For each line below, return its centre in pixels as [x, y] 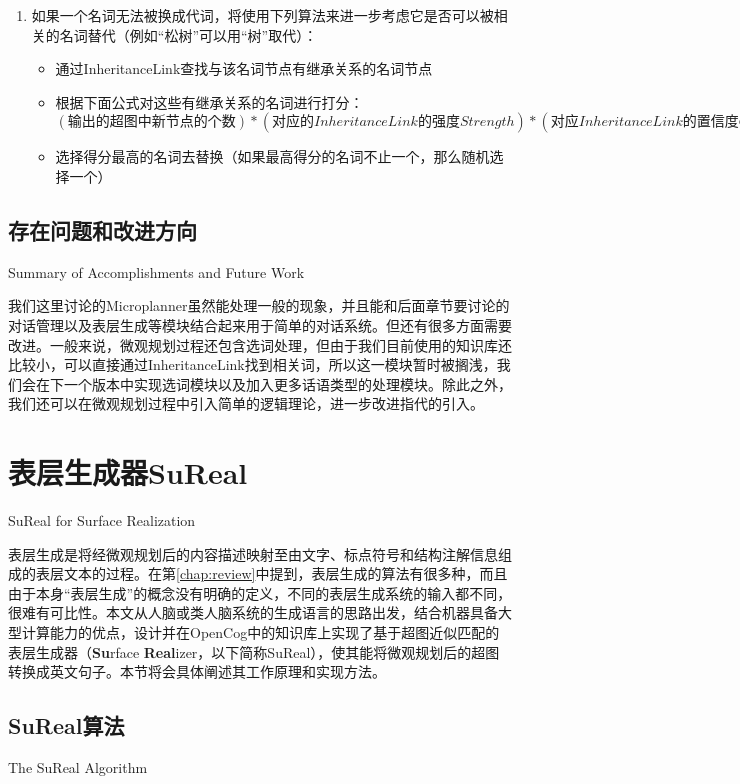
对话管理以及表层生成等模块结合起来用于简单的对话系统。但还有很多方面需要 [260, 324]
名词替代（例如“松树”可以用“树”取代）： [188, 34]
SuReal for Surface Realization [102, 520]
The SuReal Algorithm [78, 767]
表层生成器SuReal [128, 472]
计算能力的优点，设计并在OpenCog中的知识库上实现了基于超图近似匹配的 [260, 632]
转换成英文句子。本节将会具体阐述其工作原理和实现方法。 [197, 671]
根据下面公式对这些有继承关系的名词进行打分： [209, 101]
